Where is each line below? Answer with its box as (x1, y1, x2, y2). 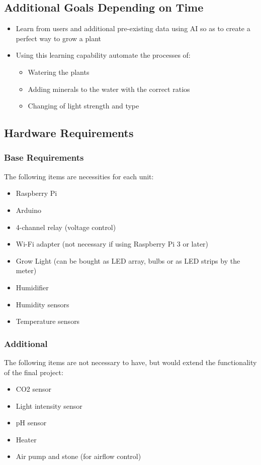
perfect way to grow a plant (16, 33, 102, 43)
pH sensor (16, 417, 47, 428)
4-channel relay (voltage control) (16, 221, 116, 232)
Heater (16, 434, 37, 444)
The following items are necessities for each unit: (4, 171, 154, 181)
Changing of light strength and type (28, 100, 139, 111)
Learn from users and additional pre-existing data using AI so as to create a (16, 23, 250, 34)
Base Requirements (4, 151, 84, 164)
